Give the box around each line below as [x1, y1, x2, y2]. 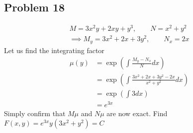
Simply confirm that [4, 108, 66, 118]
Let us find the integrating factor [4, 45, 104, 55]
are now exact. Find [106, 108, 168, 118]
